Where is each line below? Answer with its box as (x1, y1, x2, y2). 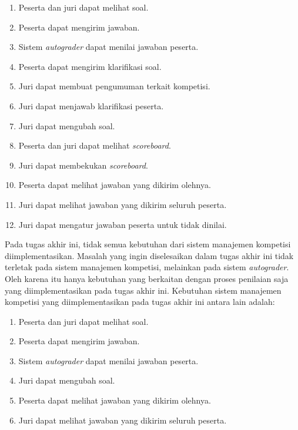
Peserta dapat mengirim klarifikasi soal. (18, 60, 162, 72)
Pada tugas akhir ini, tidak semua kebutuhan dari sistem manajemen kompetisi (5, 238, 291, 250)
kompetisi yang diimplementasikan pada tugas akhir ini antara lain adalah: (5, 295, 275, 308)
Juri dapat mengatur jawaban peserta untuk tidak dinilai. (18, 218, 227, 230)
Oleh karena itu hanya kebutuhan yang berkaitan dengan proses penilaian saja (5, 272, 289, 284)
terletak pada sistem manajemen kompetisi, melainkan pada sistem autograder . (5, 261, 289, 273)
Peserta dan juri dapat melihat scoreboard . (18, 139, 171, 152)
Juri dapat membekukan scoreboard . (18, 159, 148, 171)
